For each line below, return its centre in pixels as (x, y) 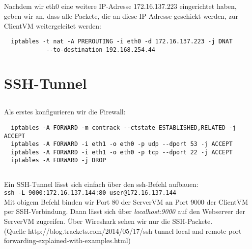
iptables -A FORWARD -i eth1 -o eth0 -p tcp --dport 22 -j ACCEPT (122, 152)
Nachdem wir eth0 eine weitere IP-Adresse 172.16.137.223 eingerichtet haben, (120, 6)
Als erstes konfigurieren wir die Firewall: (65, 112)
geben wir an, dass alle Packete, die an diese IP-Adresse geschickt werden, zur (121, 16)
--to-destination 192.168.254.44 (100, 50)
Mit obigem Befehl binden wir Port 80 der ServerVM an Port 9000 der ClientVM (126, 201)
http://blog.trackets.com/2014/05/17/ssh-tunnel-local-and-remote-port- (136, 231)
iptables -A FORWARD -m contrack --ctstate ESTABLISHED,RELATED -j (124, 127)
